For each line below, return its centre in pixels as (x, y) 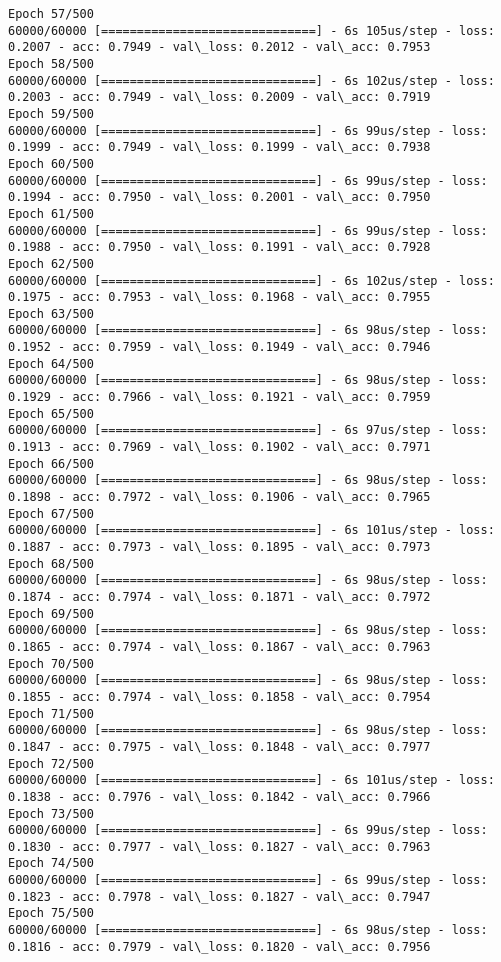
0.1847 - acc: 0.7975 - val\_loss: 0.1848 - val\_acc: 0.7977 (219, 746)
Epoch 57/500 (51, 14)
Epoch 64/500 (51, 363)
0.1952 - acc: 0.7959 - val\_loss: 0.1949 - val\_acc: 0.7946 (219, 347)
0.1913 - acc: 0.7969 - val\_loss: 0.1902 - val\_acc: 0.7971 (219, 447)
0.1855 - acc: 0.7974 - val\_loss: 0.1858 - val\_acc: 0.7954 (219, 696)
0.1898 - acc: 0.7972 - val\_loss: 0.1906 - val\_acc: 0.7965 (219, 497)
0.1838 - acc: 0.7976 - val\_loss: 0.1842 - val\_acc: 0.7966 (219, 796)
